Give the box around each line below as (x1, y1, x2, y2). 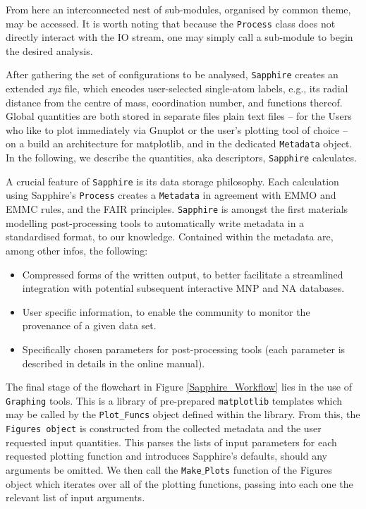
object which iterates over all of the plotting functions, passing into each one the (6, 476, 353, 491)
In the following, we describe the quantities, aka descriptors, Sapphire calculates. (6, 150, 357, 165)
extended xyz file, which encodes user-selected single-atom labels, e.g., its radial (6, 81, 348, 96)
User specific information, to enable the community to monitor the (22, 304, 310, 319)
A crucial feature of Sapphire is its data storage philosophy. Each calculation (6, 173, 339, 188)
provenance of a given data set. (22, 318, 157, 333)
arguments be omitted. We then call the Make (6, 462, 202, 477)
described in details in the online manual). (22, 355, 205, 370)
